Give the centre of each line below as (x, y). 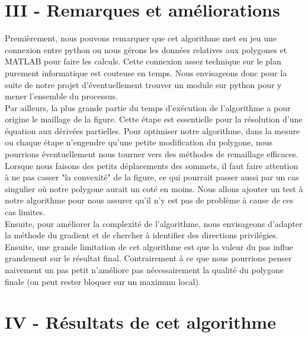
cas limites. (25, 212)
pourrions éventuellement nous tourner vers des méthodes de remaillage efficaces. (152, 154)
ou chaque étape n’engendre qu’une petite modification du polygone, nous (139, 142)
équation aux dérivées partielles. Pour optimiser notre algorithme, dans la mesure (153, 130)
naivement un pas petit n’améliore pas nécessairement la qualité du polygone (144, 270)
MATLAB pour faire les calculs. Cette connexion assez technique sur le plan (143, 61)
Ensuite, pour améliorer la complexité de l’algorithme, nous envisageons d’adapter (154, 223)
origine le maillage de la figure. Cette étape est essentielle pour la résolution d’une (154, 119)
